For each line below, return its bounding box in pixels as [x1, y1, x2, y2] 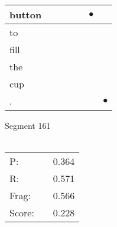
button [9, 8, 42, 21]
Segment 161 [5, 119, 51, 131]
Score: [9, 206, 34, 220]
